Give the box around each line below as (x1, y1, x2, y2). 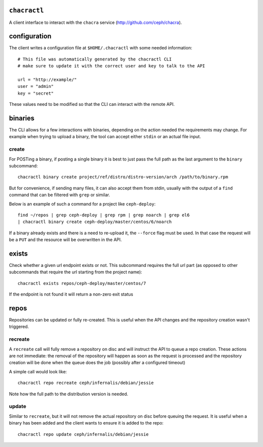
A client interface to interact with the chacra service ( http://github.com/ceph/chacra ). (9, 20, 182, 25)
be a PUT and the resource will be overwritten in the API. (9, 237, 122, 243)
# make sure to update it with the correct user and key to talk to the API (18, 63, 206, 69)
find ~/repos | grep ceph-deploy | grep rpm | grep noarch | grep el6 (18, 212, 190, 218)
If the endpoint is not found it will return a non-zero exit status (9, 291, 133, 297)
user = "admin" (18, 83, 54, 89)
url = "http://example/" (18, 77, 77, 82)
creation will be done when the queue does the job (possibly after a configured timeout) (9, 360, 186, 366)
